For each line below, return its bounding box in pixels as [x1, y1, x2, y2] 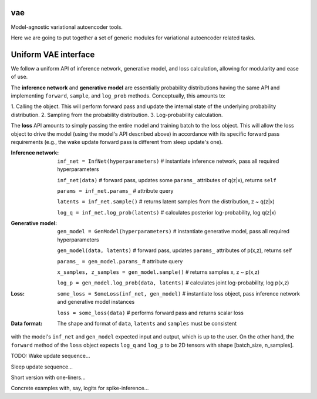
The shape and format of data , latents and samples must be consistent [57, 320, 237, 327]
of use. [11, 73, 28, 81]
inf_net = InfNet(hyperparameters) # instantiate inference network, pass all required [57, 157, 279, 165]
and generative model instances [57, 299, 135, 306]
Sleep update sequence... [11, 363, 73, 370]
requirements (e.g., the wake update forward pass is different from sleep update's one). [11, 138, 223, 145]
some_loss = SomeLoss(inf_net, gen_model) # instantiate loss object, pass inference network [57, 290, 301, 297]
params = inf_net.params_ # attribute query [57, 187, 174, 194]
